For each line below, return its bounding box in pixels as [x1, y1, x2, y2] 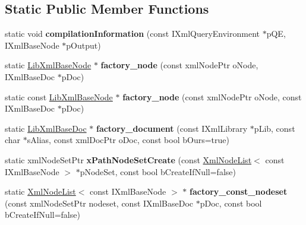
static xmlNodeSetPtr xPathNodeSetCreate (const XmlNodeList [5, 153, 252, 166]
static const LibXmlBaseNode [5, 90, 113, 103]
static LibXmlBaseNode [5, 59, 92, 71]
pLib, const [254, 122, 295, 134]
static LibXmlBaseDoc [5, 122, 87, 134]
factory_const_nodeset [190, 185, 288, 198]
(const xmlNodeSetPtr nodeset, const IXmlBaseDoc [5, 197, 194, 209]
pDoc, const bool [200, 197, 262, 209]
